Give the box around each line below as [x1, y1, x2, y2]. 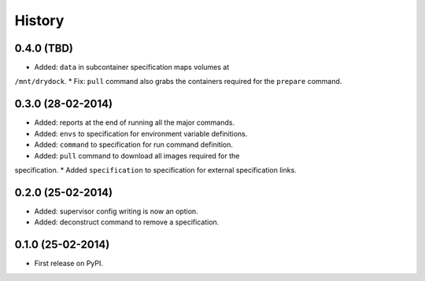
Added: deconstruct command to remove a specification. [34, 217, 220, 227]
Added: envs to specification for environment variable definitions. [34, 129, 248, 138]
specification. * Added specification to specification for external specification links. [14, 165, 297, 174]
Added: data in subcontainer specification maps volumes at [34, 63, 230, 72]
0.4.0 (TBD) [14, 42, 74, 55]
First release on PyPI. [34, 259, 104, 268]
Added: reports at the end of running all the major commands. [34, 118, 235, 127]
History [14, 12, 65, 29]
